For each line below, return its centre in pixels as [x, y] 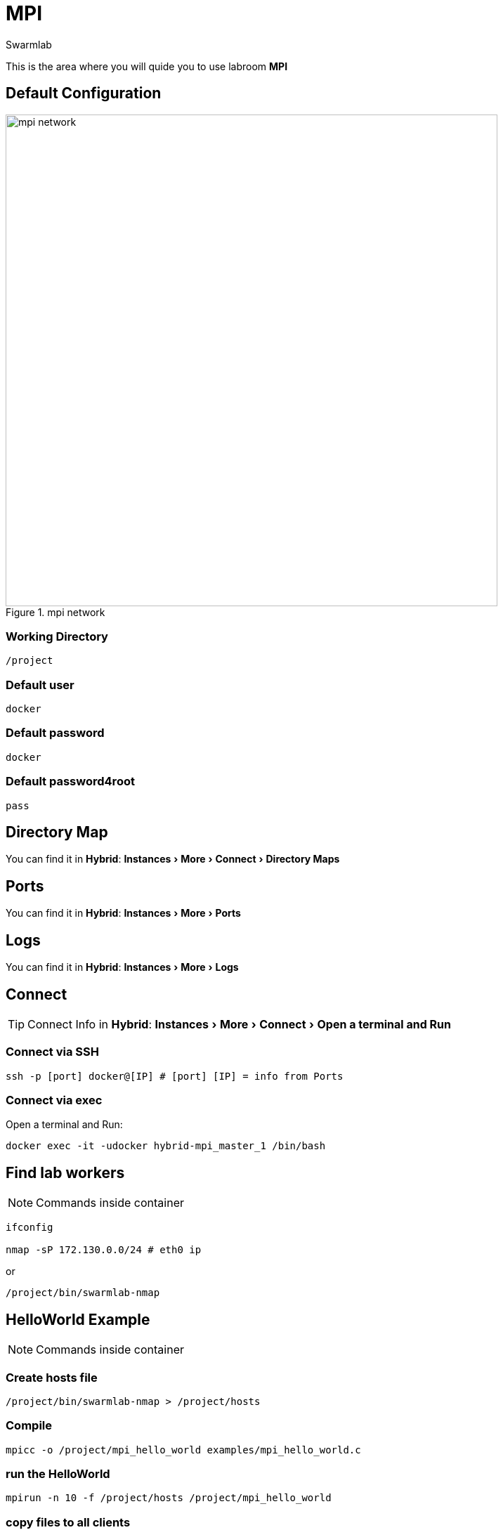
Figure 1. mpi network [55, 612]
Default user [40, 685]
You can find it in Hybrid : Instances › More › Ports [123, 913]
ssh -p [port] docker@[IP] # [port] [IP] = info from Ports [175, 1076]
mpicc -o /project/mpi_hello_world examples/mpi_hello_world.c [183, 1450]
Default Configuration [84, 93]
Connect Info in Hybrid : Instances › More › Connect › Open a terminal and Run [240, 1024]
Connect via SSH [52, 1052]
